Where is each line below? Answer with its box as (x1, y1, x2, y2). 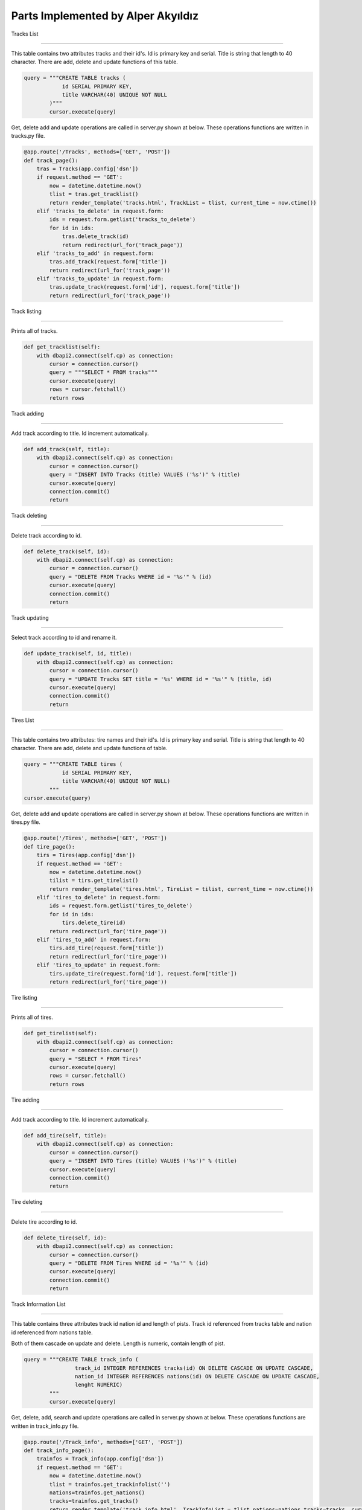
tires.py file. (11, 818, 40, 826)
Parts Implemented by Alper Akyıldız (11, 9, 199, 22)
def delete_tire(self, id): (24, 1234, 107, 1241)
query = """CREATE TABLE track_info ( (24, 1356, 139, 1363)
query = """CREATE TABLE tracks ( (24, 74, 126, 82)
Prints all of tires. (11, 1014, 54, 1021)
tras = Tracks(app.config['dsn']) (36, 165, 139, 172)
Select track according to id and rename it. (11, 634, 117, 641)
